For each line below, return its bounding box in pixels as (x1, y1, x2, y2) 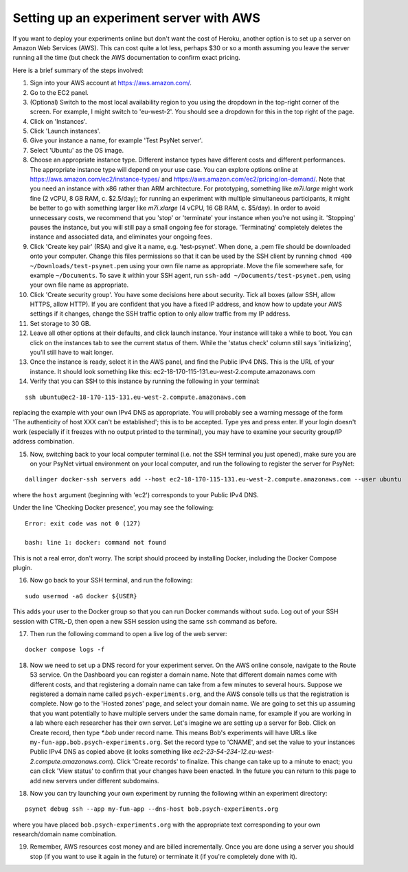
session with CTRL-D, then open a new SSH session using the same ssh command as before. (12, 617, 277, 625)
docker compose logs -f (25, 646, 105, 653)
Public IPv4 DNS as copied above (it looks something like (30, 748, 192, 756)
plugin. (12, 564, 32, 572)
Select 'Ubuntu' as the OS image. (30, 146, 124, 154)
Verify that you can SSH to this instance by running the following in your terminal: (30, 377, 260, 385)
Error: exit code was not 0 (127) (25, 519, 141, 527)
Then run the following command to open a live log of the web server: (30, 630, 227, 638)
